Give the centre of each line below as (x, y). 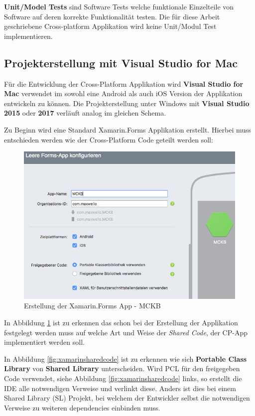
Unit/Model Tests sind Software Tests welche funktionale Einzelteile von (119, 6)
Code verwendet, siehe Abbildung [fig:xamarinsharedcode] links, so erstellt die (123, 378)
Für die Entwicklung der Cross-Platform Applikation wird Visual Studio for (124, 83)
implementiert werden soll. (44, 342)
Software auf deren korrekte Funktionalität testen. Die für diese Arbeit (112, 16)
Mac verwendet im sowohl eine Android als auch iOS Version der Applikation (123, 93)
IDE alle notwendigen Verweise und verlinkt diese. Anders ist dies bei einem (120, 388)
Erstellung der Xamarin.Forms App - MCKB (92, 306)
